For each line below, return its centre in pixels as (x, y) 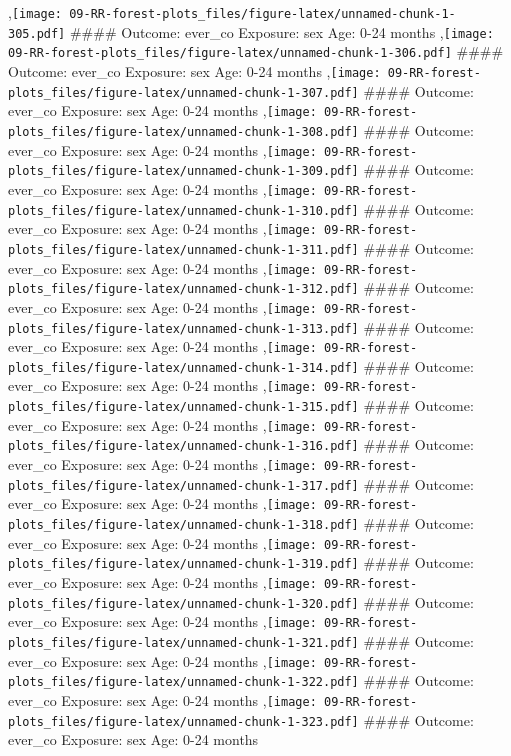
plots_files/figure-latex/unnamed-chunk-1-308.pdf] (183, 131)
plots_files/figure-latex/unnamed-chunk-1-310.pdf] (183, 210)
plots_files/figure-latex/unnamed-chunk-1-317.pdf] (183, 485)
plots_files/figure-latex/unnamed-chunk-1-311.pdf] (183, 249)
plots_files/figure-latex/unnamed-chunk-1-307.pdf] (183, 92)
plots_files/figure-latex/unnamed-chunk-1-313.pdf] (183, 328)
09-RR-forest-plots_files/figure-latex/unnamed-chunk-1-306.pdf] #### (256, 51)
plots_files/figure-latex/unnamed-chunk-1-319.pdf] (183, 564)
